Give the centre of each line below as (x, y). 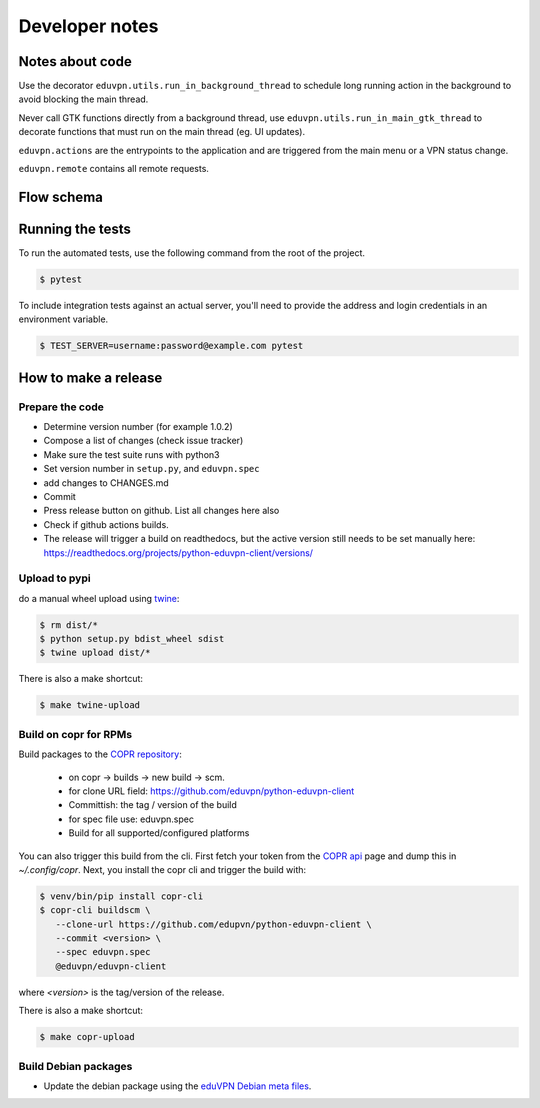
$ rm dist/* (69, 624)
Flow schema (61, 196)
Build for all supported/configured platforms (159, 833)
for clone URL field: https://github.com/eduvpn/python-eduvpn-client (211, 791)
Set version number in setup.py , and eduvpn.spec (151, 469)
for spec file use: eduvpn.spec (131, 819)
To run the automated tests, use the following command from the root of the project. (191, 252)
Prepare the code (61, 407)
